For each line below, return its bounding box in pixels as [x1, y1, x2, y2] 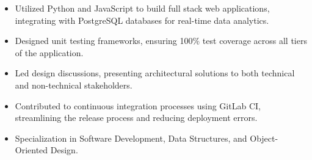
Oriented [15, 144, 48, 156]
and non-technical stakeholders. [15, 78, 132, 91]
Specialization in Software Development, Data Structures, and [15, 131, 247, 144]
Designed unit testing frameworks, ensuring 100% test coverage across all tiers [15, 34, 307, 47]
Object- [250, 131, 278, 144]
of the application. [15, 46, 84, 59]
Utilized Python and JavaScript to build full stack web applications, [15, 2, 270, 14]
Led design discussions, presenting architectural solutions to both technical [15, 67, 295, 79]
